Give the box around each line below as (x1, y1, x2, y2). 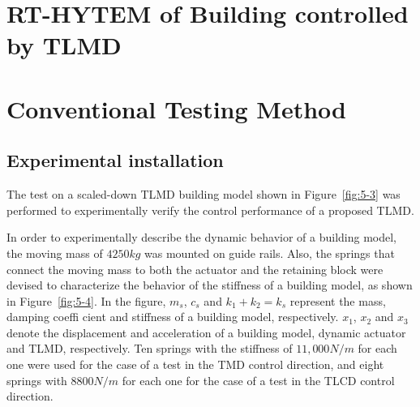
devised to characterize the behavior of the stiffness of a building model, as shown (6, 276, 413, 293)
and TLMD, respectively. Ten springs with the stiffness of (6, 340, 293, 357)
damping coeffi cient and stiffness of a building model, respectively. (6, 308, 339, 325)
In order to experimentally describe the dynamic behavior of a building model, (6, 229, 396, 246)
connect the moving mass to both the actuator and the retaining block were (6, 260, 384, 277)
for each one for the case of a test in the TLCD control (122, 371, 395, 388)
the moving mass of (6, 244, 103, 261)
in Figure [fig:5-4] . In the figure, (6, 292, 166, 309)
